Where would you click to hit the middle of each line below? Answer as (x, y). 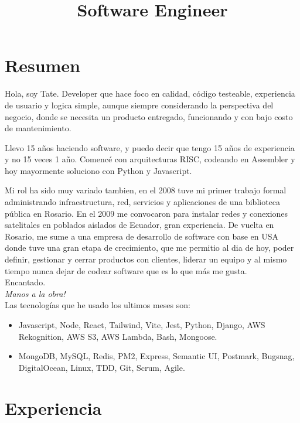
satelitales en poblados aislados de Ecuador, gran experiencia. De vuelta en (139, 225)
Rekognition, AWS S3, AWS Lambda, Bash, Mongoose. (118, 336)
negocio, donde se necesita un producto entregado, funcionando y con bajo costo (149, 116)
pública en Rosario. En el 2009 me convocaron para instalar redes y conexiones (146, 213)
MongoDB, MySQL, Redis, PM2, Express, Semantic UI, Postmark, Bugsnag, (156, 356)
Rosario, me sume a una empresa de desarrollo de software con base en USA (142, 236)
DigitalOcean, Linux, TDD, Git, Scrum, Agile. (102, 367)
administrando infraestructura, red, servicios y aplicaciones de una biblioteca (143, 202)
